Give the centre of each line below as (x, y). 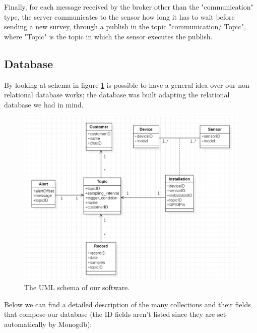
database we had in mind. (44, 104)
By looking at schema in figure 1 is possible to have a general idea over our (120, 85)
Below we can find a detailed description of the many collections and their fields (127, 304)
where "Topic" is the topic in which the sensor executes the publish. (108, 36)
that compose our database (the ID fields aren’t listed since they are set (115, 314)
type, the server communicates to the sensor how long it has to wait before (119, 16)
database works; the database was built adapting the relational (133, 95)
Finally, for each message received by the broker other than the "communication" (129, 7)
